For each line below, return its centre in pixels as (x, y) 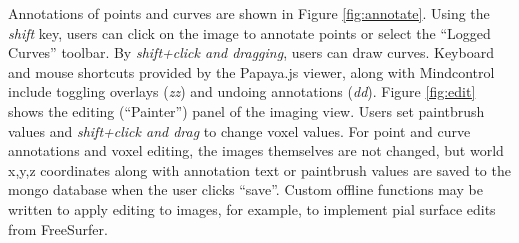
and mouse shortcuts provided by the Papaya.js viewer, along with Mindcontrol (251, 71)
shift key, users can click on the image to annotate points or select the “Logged (249, 32)
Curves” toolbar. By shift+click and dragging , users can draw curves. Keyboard (251, 52)
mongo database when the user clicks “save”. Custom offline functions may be (245, 189)
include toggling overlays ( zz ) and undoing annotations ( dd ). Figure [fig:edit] (242, 91)
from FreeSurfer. (58, 228)
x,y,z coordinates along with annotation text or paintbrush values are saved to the (259, 169)
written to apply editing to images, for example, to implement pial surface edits (252, 208)
